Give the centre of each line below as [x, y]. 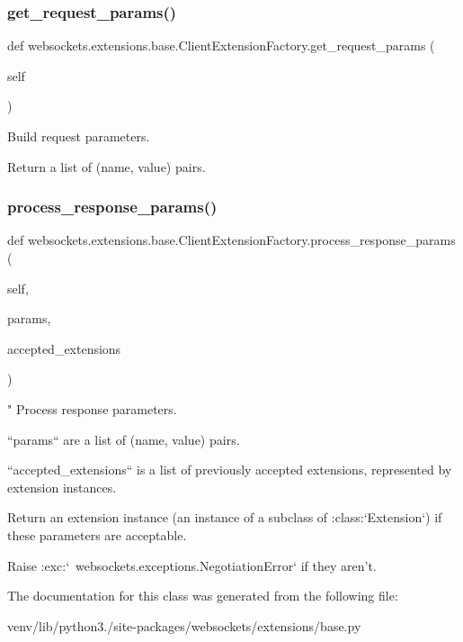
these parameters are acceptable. [97, 534]
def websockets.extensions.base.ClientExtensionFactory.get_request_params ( [221, 45]
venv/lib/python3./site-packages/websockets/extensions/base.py [184, 625]
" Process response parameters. [92, 408]
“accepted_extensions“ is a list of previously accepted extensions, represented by [230, 470]
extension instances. [62, 487]
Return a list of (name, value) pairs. [107, 166]
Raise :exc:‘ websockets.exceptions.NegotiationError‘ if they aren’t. [192, 565]
